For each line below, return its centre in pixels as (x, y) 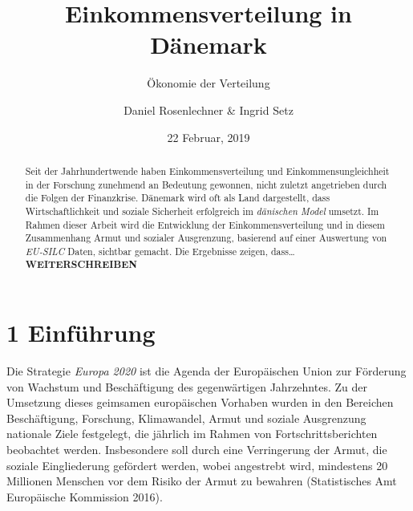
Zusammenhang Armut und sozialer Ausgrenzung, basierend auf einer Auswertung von (206, 238)
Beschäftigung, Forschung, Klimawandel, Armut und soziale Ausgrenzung (186, 418)
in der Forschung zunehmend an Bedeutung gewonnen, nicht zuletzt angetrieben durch (206, 184)
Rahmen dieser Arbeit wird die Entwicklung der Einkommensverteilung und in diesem (205, 224)
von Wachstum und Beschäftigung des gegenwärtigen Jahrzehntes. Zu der (187, 386)
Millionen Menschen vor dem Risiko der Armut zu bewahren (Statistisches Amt (202, 481)
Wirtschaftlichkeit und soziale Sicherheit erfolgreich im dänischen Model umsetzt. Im (202, 211)
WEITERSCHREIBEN (81, 265)
